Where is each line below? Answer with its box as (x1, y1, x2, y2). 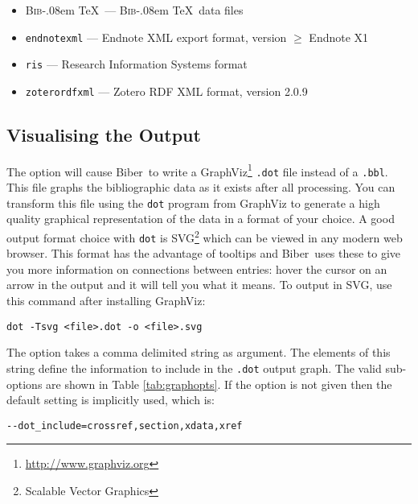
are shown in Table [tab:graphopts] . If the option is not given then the (46, 375, 392, 392)
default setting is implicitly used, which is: (6, 391, 215, 408)
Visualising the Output (6, 122, 201, 147)
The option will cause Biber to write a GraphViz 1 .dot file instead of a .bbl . (6, 160, 388, 180)
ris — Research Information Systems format (25, 56, 248, 72)
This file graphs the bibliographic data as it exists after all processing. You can (6, 179, 395, 196)
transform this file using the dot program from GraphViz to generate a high (6, 194, 380, 211)
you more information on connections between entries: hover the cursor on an (6, 260, 387, 277)
